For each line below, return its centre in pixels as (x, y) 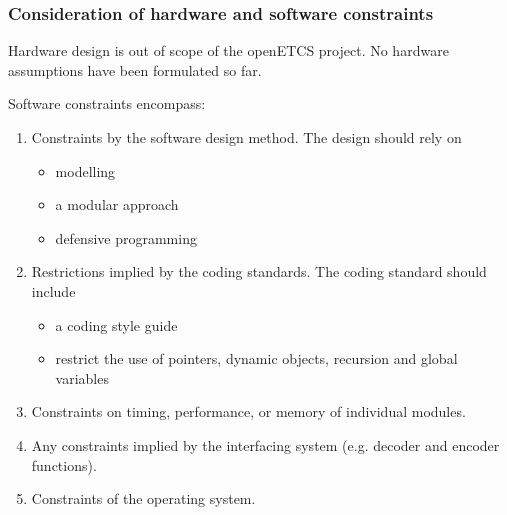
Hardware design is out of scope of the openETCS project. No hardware (228, 50)
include (53, 290)
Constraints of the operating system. (143, 498)
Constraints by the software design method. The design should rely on (246, 137)
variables (82, 377)
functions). (64, 464)
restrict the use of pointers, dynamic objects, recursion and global (256, 358)
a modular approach (117, 204)
